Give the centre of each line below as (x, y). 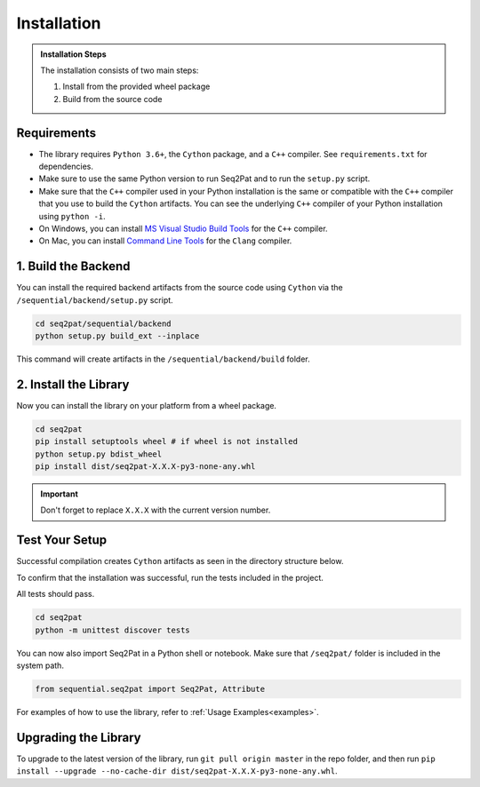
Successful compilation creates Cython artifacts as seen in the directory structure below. (180, 561)
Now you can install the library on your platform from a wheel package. (147, 405)
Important (60, 494)
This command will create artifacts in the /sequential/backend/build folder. (163, 359)
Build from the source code (112, 99)
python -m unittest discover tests (112, 630)
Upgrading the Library (79, 737)
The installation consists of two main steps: (120, 70)
